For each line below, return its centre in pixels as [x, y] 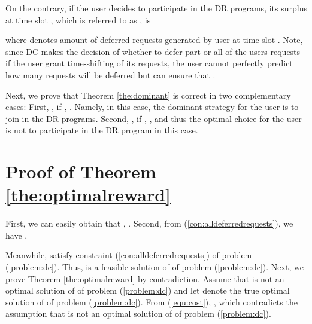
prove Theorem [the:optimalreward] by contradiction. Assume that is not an [145, 278]
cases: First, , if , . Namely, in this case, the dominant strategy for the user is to [152, 107]
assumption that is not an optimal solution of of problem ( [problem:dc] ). [138, 314]
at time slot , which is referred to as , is [78, 19]
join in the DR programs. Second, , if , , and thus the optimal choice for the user [154, 118]
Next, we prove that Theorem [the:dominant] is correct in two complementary [148, 95]
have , [16, 235]
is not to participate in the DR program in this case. [102, 130]
